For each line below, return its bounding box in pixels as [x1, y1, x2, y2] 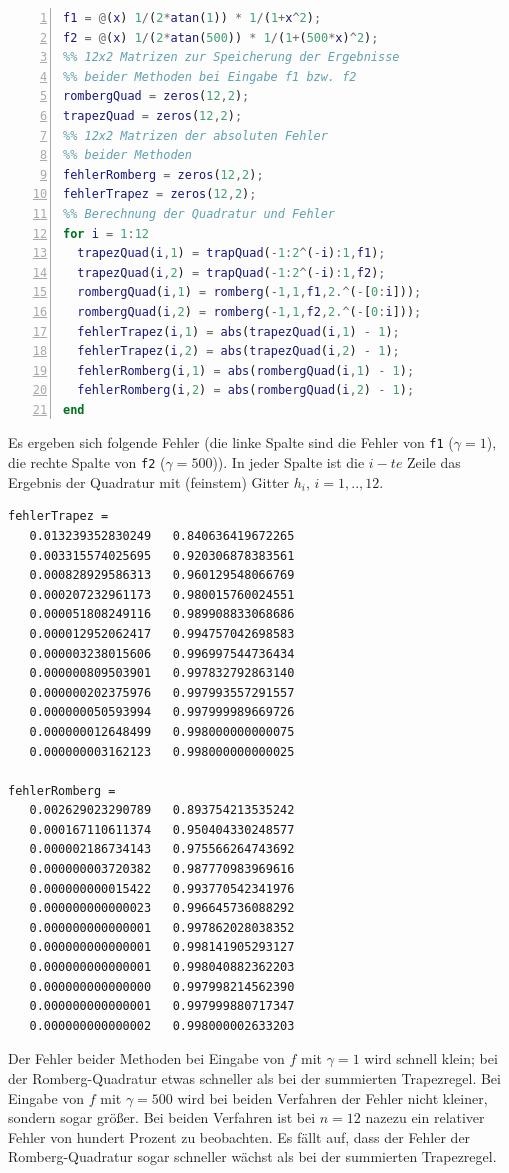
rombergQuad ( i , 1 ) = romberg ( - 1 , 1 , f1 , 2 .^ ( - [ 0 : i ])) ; [77, 285, 422, 300]
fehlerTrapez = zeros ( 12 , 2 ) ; [63, 187, 257, 202]
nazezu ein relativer [365, 1107, 485, 1128]
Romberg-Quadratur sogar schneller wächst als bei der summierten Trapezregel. [8, 1146, 497, 1167]
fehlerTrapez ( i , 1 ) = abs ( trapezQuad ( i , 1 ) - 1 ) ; [77, 324, 400, 339]
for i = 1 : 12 [63, 226, 150, 241]
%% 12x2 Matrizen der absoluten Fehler [63, 128, 328, 143]
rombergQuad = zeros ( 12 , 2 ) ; [63, 89, 250, 104]
